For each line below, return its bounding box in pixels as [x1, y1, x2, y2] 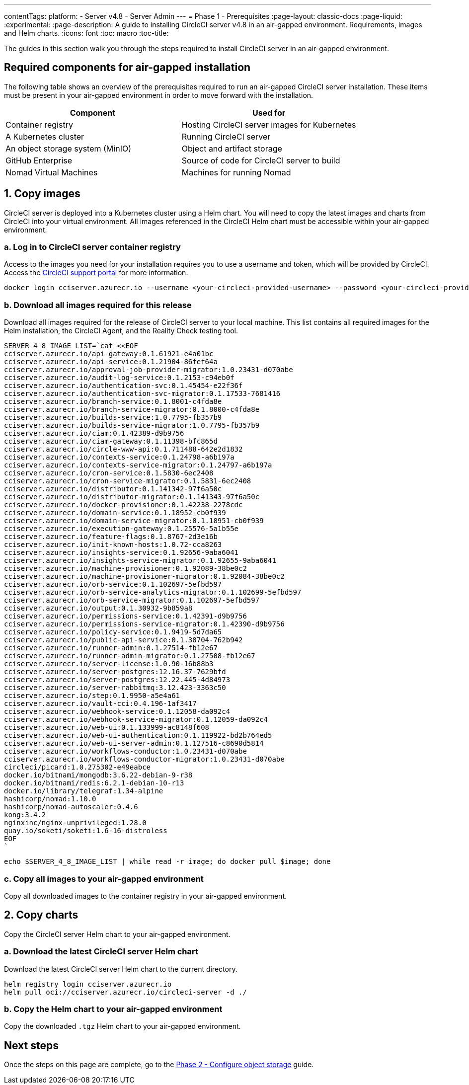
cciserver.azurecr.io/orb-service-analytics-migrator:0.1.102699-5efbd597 [4, 588, 302, 597]
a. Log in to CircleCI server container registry [4, 242, 181, 252]
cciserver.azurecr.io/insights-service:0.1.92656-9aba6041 [4, 548, 239, 557]
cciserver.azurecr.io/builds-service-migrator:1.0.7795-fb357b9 [4, 421, 260, 430]
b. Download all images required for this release [4, 300, 192, 310]
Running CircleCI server [181, 131, 271, 142]
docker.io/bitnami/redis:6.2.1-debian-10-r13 [4, 779, 184, 787]
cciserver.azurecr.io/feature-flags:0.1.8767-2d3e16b [4, 533, 218, 541]
